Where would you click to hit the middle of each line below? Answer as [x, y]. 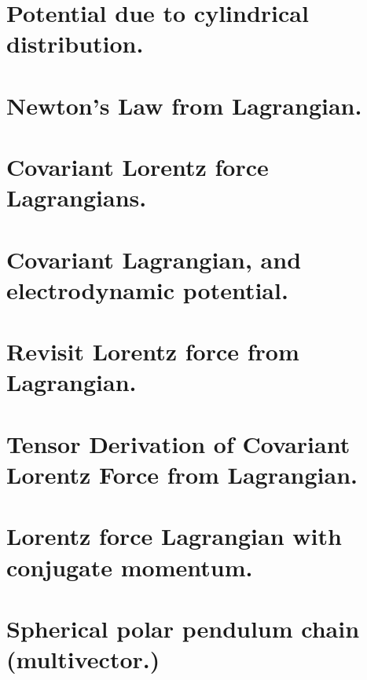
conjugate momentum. [130, 567]
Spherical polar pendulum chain [183, 628]
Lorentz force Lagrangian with [174, 536]
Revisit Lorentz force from [153, 351]
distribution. [75, 44]
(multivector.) [83, 659]
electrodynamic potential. [147, 289]
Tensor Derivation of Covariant [178, 443]
